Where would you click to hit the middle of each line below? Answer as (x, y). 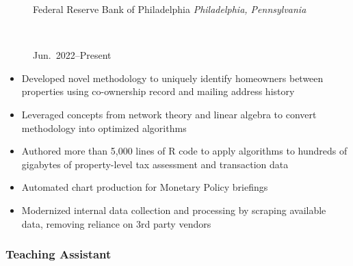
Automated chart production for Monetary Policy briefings (145, 187)
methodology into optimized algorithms (104, 128)
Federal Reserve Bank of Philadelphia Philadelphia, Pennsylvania (170, 9)
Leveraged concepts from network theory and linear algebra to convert (169, 114)
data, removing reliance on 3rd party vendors (116, 223)
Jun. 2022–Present (72, 55)
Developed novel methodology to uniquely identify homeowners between (172, 78)
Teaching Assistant (58, 254)
